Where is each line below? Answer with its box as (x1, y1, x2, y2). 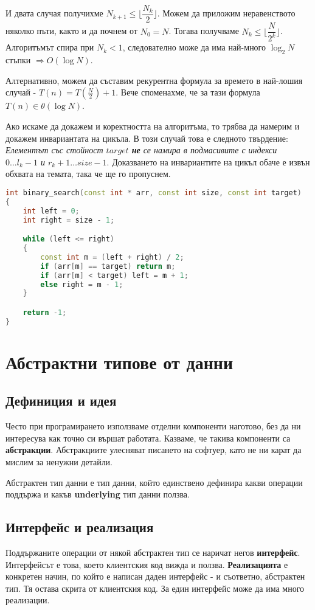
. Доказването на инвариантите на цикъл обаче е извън (106, 155, 310, 168)
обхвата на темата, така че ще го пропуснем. (5, 167, 171, 180)
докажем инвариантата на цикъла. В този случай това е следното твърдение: (5, 131, 288, 144)
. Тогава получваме (168, 24, 239, 37)
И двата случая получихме (5, 7, 103, 19)
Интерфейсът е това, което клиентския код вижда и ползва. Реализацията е (5, 558, 288, 570)
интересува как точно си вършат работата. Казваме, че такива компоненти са (5, 431, 291, 444)
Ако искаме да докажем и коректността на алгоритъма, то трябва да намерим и (5, 120, 300, 133)
